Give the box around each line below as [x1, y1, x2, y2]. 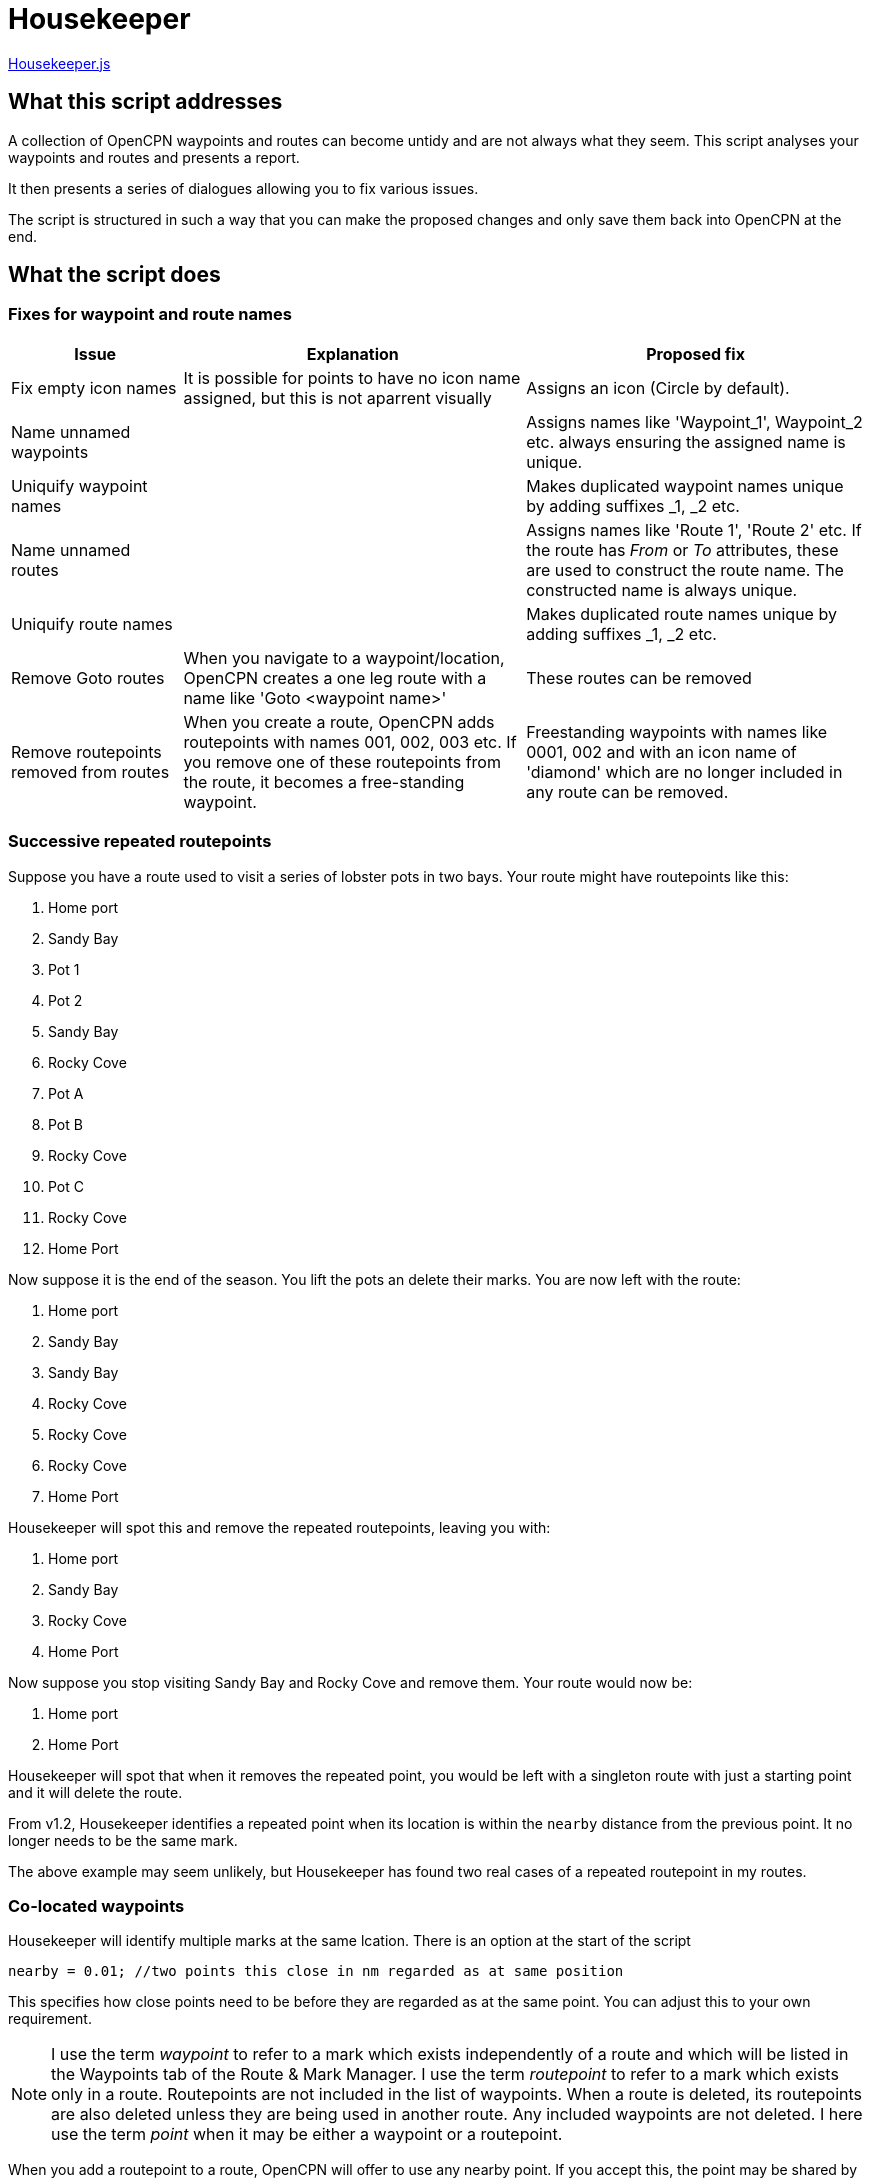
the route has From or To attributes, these [526, 539, 839, 560]
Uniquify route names [11, 613, 173, 634]
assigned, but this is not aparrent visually [183, 387, 492, 408]
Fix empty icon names [11, 377, 177, 398]
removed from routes [11, 761, 170, 782]
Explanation [306, 343, 399, 364]
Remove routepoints [11, 741, 162, 762]
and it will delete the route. [8, 1783, 183, 1801]
